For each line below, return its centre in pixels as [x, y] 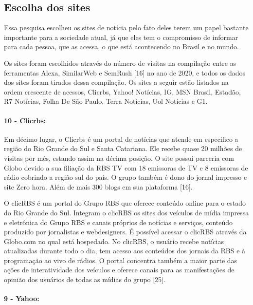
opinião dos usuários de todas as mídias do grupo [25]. [85, 279]
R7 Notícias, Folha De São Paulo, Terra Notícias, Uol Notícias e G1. [106, 101]
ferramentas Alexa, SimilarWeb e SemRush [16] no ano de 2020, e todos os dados [125, 72]
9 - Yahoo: [22, 298]
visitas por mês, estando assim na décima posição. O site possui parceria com [119, 158]
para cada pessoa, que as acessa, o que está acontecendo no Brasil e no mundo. [121, 47]
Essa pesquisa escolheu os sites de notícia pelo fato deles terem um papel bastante [126, 28]
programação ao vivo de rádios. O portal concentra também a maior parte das [121, 260]
